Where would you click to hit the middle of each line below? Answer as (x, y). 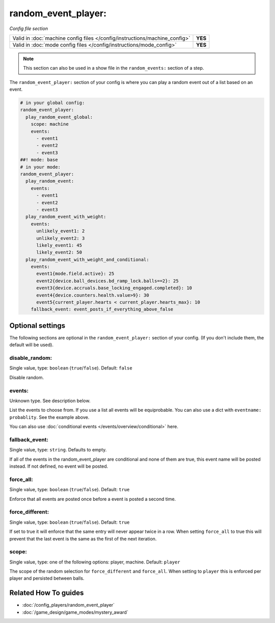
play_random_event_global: (59, 117)
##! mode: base (39, 160)
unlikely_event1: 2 (61, 231)
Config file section (29, 29)
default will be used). (31, 345)
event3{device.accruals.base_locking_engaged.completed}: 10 (114, 288)
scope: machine (50, 124)
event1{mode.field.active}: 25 (75, 274)
